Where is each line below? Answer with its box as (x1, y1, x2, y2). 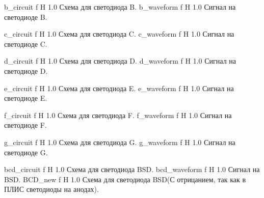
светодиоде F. (4, 120, 47, 130)
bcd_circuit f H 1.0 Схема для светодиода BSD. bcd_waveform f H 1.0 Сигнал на (4, 164, 260, 175)
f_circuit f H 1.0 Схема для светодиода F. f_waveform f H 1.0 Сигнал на (4, 109, 232, 120)
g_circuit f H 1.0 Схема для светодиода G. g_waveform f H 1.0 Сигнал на (4, 136, 235, 147)
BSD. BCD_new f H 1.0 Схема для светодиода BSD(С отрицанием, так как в (4, 174, 246, 184)
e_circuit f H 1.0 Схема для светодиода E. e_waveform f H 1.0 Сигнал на (4, 82, 234, 93)
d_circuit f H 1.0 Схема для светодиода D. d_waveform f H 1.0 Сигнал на (4, 55, 236, 66)
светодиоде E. (4, 93, 47, 103)
